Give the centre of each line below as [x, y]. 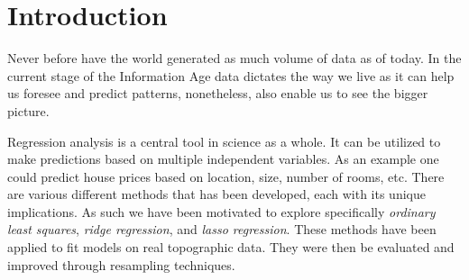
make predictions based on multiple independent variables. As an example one [223, 159]
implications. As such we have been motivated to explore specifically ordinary [221, 211]
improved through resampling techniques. [121, 264]
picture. [28, 110]
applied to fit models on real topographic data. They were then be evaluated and [231, 247]
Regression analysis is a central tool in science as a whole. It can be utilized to [224, 141]
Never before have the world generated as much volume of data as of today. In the [234, 58]
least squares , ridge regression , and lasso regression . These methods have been [222, 229]
